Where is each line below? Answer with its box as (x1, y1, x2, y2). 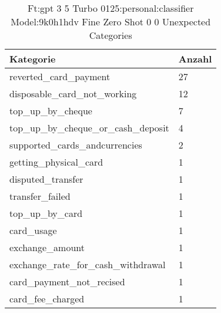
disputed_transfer (9, 172, 83, 186)
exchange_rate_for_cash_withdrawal (9, 258, 166, 271)
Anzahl (178, 52, 212, 65)
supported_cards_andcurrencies (9, 138, 142, 151)
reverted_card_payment (9, 70, 110, 83)
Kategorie (9, 52, 56, 65)
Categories (89, 28, 132, 42)
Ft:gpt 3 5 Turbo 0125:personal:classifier (27, 1, 194, 15)
